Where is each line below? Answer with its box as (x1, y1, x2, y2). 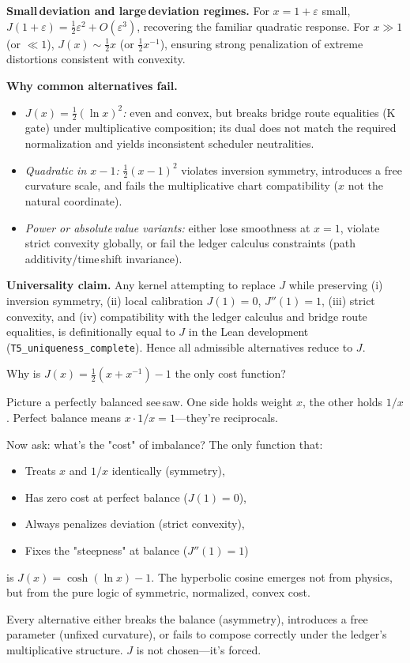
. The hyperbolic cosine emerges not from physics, (151, 568, 393, 585)
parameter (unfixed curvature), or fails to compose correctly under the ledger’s (6, 626, 387, 642)
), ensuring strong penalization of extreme (160, 35, 363, 51)
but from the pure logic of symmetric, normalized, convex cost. (6, 584, 310, 601)
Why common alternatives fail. (6, 77, 178, 94)
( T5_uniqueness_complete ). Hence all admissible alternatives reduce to (6, 338, 353, 355)
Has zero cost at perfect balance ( (24, 488, 188, 505)
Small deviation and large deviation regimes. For (6, 2, 269, 18)
